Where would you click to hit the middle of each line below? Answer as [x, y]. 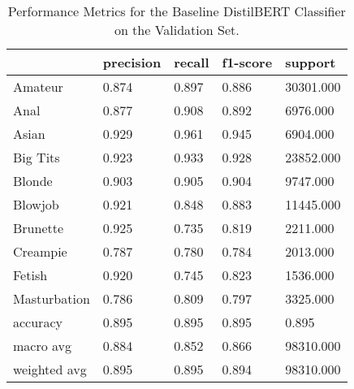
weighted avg [50, 369]
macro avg [43, 346]
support [311, 62]
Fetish [30, 275]
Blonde [33, 181]
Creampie [40, 251]
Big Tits [37, 157]
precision [132, 62]
